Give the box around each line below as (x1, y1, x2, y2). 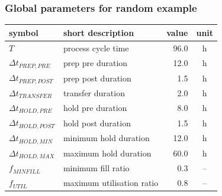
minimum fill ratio (63, 162, 130, 174)
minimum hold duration (63, 132, 150, 144)
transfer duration (63, 86, 125, 99)
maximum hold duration (63, 147, 152, 159)
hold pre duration (63, 102, 127, 114)
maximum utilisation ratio (63, 177, 159, 189)
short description (63, 26, 134, 38)
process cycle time (63, 41, 129, 54)
